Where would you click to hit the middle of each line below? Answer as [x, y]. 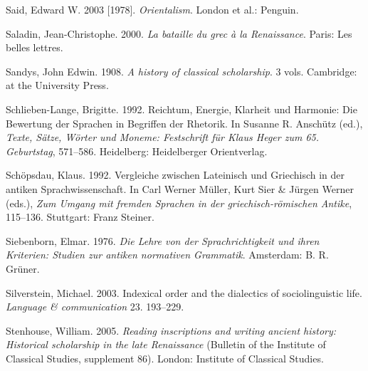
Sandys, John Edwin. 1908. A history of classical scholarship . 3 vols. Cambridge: [182, 71]
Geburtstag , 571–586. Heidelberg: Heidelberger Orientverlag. [137, 151]
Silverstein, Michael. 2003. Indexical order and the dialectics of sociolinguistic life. [184, 292]
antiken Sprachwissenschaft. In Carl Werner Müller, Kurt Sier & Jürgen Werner [180, 188]
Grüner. [23, 268]
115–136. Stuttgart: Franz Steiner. [80, 217]
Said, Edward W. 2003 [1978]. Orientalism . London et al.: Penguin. [152, 9]
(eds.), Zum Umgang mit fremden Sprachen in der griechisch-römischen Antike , [179, 203]
